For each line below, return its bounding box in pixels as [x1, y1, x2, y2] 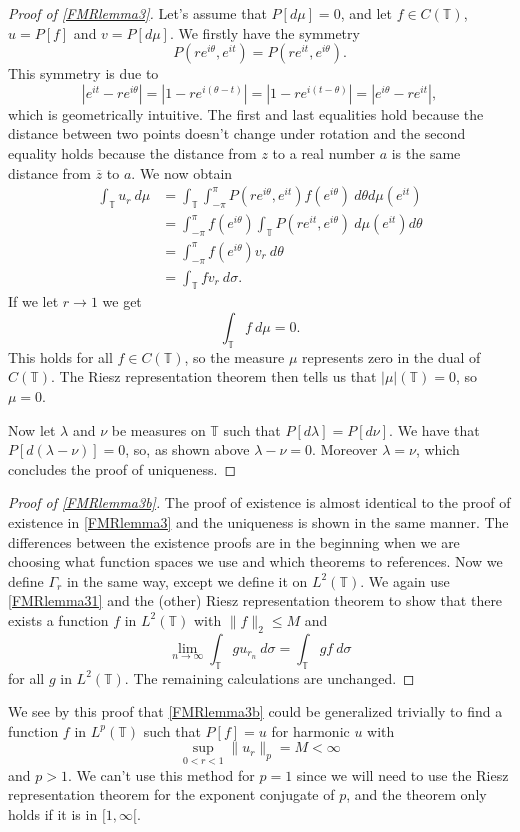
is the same [391, 142, 461, 163]
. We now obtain [131, 162, 233, 183]
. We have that [389, 419, 480, 440]
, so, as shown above [125, 439, 250, 460]
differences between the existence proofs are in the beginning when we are [8, 531, 460, 552]
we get [102, 291, 142, 312]
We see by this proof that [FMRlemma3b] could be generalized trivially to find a [8, 701, 503, 722]
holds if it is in [8, 803, 98, 824]
